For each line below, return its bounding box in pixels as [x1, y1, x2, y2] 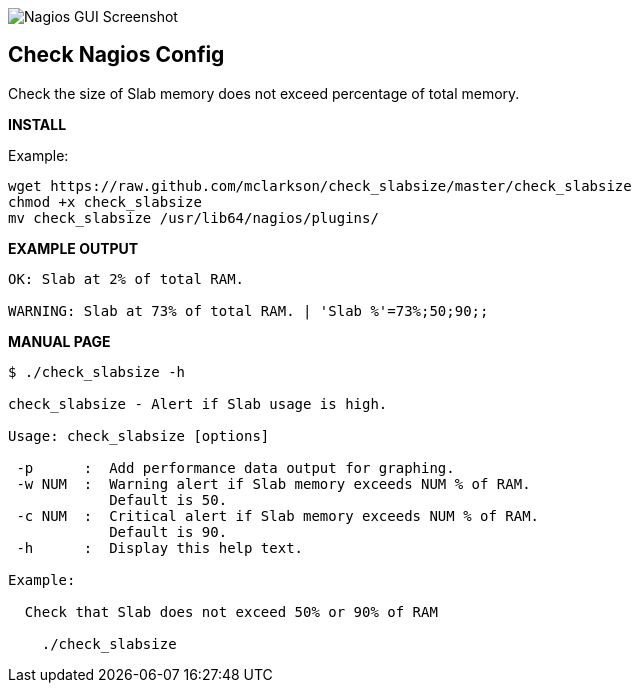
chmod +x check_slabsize [8, 193, 202, 210]
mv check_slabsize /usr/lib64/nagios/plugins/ [8, 209, 379, 226]
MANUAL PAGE [8, 332, 111, 350]
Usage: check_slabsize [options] [8, 427, 270, 444]
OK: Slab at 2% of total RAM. [8, 270, 245, 287]
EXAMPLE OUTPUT [8, 239, 139, 257]
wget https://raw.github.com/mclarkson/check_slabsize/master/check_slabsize [8, 177, 632, 194]
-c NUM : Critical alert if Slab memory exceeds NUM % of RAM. [16, 507, 540, 524]
